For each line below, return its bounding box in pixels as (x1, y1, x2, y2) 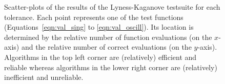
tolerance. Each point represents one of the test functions (4, 11, 183, 22)
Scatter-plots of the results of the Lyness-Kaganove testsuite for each (4, 2, 220, 12)
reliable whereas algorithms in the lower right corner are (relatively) (4, 61, 217, 72)
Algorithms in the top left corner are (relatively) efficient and (4, 51, 197, 62)
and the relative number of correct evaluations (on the (21, 41, 192, 52)
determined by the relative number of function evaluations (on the (4, 31, 212, 42)
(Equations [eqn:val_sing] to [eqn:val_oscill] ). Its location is (4, 22, 194, 32)
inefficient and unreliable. (4, 72, 84, 82)
